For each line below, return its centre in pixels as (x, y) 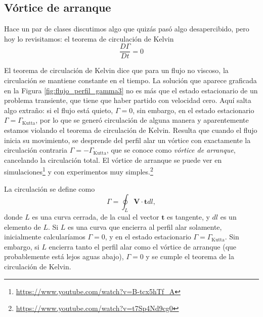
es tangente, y (188, 217)
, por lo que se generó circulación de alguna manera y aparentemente (142, 120)
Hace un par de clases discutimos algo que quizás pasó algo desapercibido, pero (127, 29)
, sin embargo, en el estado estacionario (193, 110)
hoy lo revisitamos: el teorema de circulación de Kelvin (89, 38)
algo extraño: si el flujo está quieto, (59, 110)
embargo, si (22, 246)
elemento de (23, 226)
